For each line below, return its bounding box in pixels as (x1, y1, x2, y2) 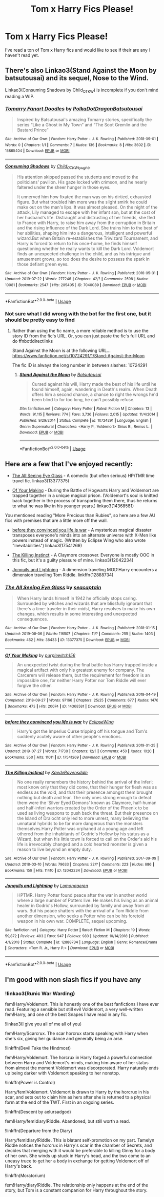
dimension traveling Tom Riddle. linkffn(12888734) (12, 572, 114, 578)
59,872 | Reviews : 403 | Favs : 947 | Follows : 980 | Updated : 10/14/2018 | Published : (5, 934, 149, 939)
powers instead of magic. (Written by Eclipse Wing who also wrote (12, 537, 146, 543)
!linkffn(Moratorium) (5, 1173, 45, 1178)
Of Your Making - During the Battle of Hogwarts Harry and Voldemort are (12, 487, 159, 494)
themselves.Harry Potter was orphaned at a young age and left (17, 826, 144, 832)
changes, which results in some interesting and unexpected (17, 611, 137, 617)
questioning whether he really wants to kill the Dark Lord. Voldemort (17, 246, 154, 251)
